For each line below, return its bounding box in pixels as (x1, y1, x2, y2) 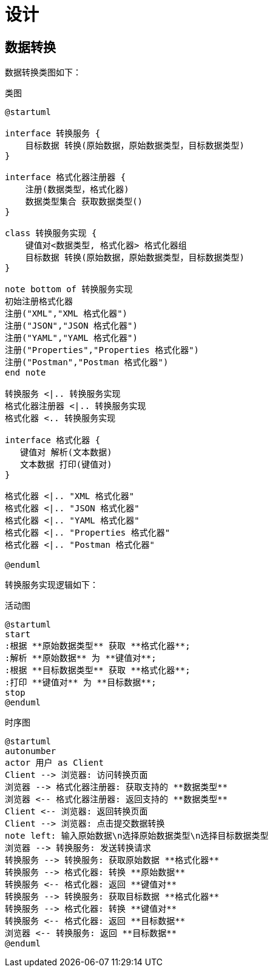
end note (5, 368, 46, 378)
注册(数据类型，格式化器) (25, 184, 129, 195)
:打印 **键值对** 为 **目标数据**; (5, 677, 157, 688)
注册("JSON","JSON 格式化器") (5, 321, 138, 331)
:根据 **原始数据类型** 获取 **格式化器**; (5, 641, 190, 651)
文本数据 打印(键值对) (20, 460, 112, 470)
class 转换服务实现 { (5, 228, 97, 239)
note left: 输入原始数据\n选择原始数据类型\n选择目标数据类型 (5, 831, 269, 841)
